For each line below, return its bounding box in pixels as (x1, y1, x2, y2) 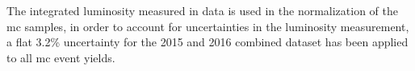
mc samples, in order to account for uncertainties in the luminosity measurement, (6, 18, 409, 34)
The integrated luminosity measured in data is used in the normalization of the (6, 2, 398, 18)
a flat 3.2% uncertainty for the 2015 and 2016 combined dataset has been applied (6, 34, 409, 50)
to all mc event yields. (6, 49, 115, 65)
